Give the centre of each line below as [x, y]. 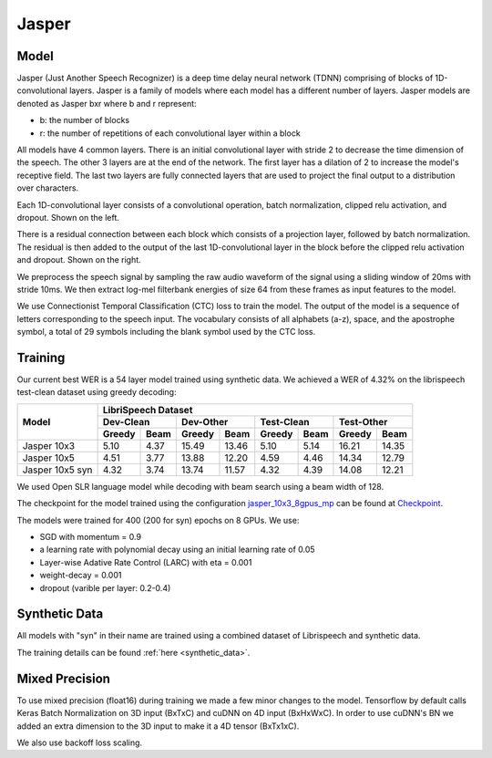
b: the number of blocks [85, 120]
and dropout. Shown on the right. [79, 260]
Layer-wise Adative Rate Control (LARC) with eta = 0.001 [146, 562]
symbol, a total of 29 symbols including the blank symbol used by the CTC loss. [166, 332]
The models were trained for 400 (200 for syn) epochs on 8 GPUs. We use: [158, 520]
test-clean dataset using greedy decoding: [97, 392]
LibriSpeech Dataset [148, 410]
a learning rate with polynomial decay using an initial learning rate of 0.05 [177, 550]
